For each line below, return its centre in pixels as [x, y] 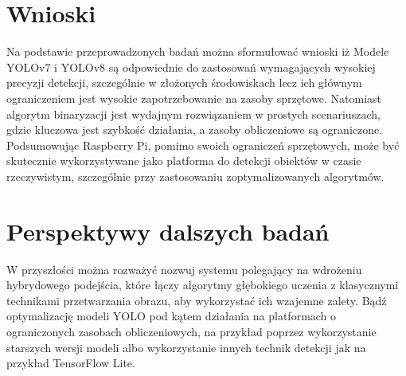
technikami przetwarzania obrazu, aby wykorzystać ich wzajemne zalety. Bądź [197, 300]
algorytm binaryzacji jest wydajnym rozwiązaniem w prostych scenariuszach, [193, 114]
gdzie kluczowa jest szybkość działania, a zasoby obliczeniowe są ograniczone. [195, 129]
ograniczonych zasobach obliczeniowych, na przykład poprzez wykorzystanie [191, 331]
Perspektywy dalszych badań [168, 231]
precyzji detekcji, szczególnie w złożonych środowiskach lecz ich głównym [184, 82]
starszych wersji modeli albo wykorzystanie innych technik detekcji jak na [186, 347]
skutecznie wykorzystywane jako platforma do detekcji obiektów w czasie [184, 161]
